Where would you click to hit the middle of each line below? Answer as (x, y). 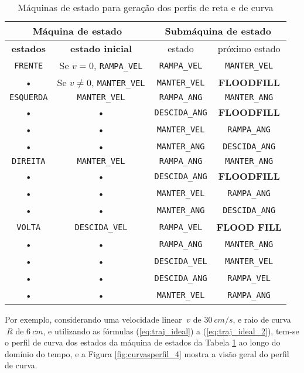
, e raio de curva (262, 319)
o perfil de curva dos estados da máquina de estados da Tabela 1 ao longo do (143, 342)
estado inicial (101, 48)
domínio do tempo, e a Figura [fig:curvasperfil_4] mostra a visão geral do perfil (147, 353)
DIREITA (29, 161)
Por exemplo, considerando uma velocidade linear (93, 319)
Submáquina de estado (218, 31)
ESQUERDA (29, 97)
